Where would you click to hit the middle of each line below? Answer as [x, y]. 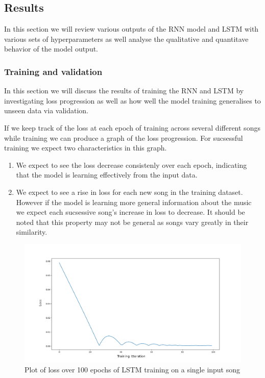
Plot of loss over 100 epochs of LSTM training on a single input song [132, 370]
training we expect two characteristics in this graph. [86, 148]
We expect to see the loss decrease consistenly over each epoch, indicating [131, 165]
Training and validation [53, 71]
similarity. [32, 232]
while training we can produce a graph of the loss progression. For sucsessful [124, 137]
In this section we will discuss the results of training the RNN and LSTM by [124, 91]
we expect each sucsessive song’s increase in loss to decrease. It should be [130, 212]
